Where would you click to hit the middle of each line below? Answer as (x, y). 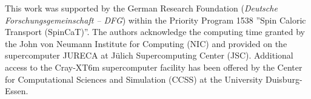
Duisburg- (284, 79)
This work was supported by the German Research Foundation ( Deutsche (141, 8)
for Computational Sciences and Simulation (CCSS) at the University (134, 79)
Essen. (17, 91)
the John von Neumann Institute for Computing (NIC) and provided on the (146, 43)
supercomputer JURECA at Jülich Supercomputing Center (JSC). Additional (149, 55)
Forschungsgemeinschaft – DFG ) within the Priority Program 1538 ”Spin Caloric (155, 20)
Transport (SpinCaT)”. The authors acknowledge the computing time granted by (155, 32)
